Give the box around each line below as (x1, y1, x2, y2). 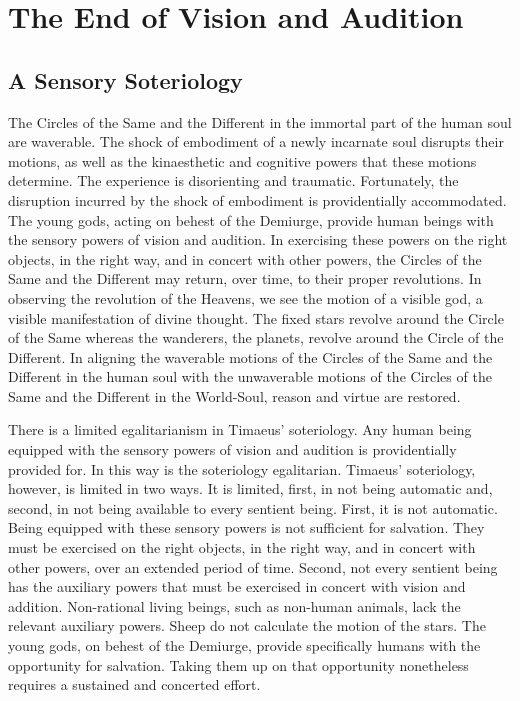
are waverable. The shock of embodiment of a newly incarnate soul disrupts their (8, 131, 504, 152)
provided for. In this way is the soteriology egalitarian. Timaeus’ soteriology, (8, 458, 476, 479)
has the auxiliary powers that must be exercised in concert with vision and (8, 576, 466, 597)
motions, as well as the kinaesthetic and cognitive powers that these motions (8, 150, 477, 171)
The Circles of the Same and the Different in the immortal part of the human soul (8, 111, 512, 132)
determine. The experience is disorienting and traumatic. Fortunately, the (8, 170, 459, 191)
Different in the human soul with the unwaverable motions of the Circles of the (8, 366, 492, 387)
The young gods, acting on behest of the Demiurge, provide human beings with (8, 209, 494, 230)
